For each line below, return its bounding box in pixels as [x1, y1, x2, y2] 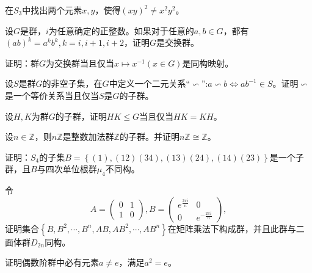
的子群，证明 [55, 109, 107, 122]
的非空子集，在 [42, 77, 103, 90]
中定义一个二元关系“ [109, 77, 190, 90]
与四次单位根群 [37, 162, 97, 175]
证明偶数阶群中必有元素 [5, 256, 99, 269]
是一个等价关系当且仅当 [5, 89, 99, 101]
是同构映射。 [182, 56, 234, 69]
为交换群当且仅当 [46, 56, 115, 69]
